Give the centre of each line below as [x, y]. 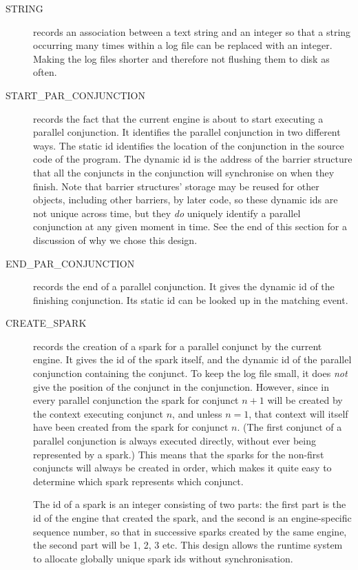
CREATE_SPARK [46, 323]
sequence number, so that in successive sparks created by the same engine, [190, 531]
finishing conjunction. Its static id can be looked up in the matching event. [191, 299]
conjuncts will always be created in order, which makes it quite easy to [182, 468]
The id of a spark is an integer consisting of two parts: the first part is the [190, 504]
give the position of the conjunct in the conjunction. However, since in [181, 386]
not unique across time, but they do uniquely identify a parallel [167, 213]
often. [45, 72]
